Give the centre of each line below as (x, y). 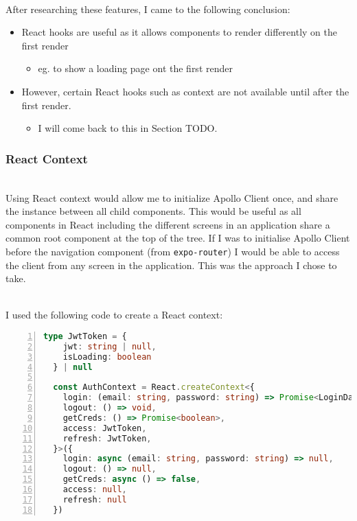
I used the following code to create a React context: (114, 315)
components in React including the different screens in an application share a (168, 224)
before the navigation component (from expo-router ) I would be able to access (173, 251)
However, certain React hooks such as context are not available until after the (185, 91)
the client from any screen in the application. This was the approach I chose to (171, 265)
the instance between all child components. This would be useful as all (153, 211)
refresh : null (95, 499)
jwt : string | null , (110, 346)
